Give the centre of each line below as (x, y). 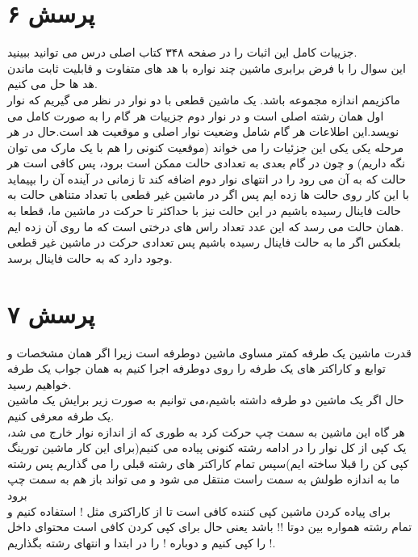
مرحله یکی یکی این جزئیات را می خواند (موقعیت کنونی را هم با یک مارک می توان (206, 147)
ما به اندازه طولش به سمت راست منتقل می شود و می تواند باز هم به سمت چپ (204, 479)
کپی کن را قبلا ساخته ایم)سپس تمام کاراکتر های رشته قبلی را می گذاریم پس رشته (208, 463)
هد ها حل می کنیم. (52, 84)
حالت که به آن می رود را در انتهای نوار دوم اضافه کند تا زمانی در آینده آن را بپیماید (207, 178)
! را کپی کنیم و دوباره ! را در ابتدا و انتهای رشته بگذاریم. (142, 542)
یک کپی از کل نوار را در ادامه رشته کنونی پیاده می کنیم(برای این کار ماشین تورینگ (207, 447)
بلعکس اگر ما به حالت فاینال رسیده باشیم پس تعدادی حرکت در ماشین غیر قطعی (204, 242)
